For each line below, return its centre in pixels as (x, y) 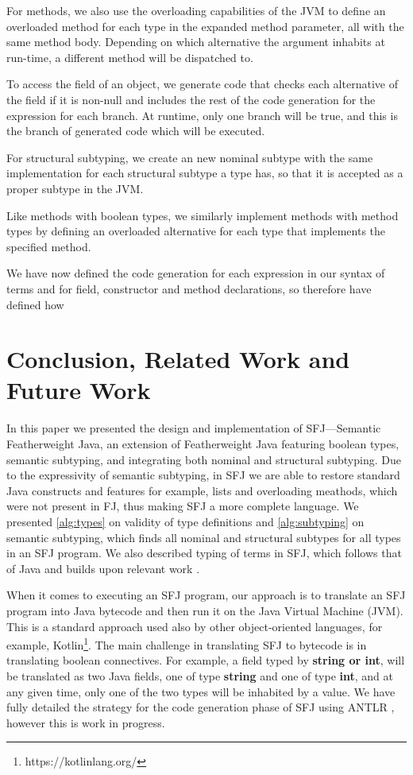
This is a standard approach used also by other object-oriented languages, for (195, 626)
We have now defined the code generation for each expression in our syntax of (196, 273)
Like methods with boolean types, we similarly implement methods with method (203, 215)
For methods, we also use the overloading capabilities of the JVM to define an (196, 10)
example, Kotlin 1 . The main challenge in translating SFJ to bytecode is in (187, 643)
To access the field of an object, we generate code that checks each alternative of (202, 84)
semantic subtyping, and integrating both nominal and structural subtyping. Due (204, 459)
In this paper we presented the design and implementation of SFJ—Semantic (194, 428)
